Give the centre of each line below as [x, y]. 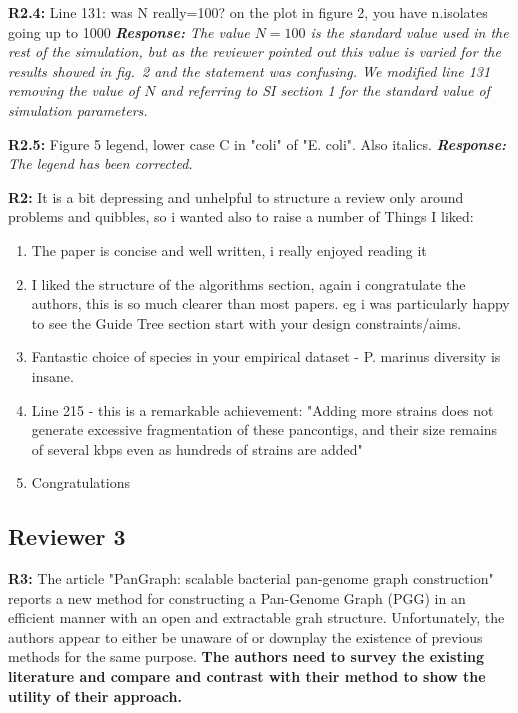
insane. [52, 375]
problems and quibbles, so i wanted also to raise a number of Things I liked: [241, 216]
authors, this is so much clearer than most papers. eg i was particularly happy [270, 303]
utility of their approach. [95, 695]
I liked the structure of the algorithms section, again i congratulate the [248, 283]
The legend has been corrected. [100, 163]
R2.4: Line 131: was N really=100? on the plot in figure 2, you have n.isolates [248, 12]
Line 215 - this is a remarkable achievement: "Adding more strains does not [262, 409]
